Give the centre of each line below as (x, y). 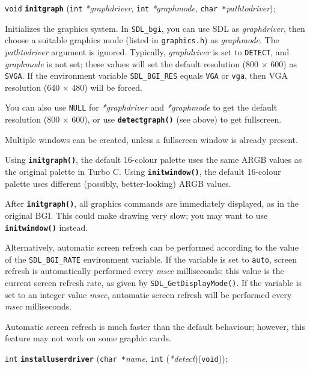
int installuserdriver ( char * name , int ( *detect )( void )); (116, 358)
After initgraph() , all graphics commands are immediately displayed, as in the (152, 203)
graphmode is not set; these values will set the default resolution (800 (132, 63)
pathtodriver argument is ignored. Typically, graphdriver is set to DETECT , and (147, 51)
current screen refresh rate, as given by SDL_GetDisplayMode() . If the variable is (153, 283)
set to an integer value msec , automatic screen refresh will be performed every (148, 294)
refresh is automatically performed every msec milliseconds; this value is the (144, 271)
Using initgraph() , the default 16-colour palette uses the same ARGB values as (153, 160)
